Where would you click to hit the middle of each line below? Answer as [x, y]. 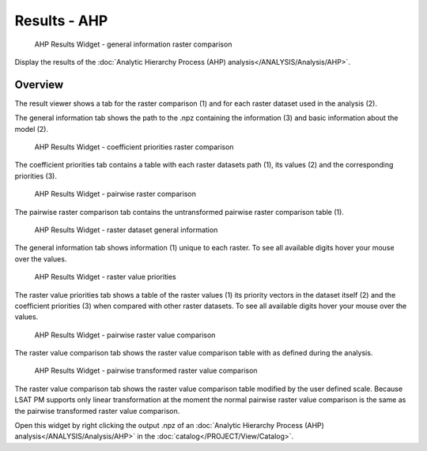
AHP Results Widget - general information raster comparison [133, 44]
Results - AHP [61, 21]
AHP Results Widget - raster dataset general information [126, 230]
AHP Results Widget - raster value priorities [106, 277]
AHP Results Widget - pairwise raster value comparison [125, 335]
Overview [39, 84]
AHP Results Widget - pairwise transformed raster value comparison [146, 370]
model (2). [32, 129]
